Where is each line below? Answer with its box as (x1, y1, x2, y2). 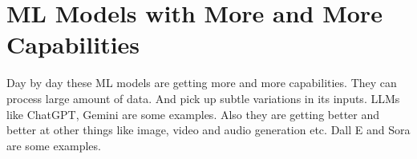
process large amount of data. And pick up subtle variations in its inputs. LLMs (6, 89, 400, 106)
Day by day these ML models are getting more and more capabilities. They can (6, 74, 397, 91)
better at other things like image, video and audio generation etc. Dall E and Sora (6, 121, 411, 138)
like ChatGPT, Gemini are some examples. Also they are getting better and (6, 105, 380, 122)
